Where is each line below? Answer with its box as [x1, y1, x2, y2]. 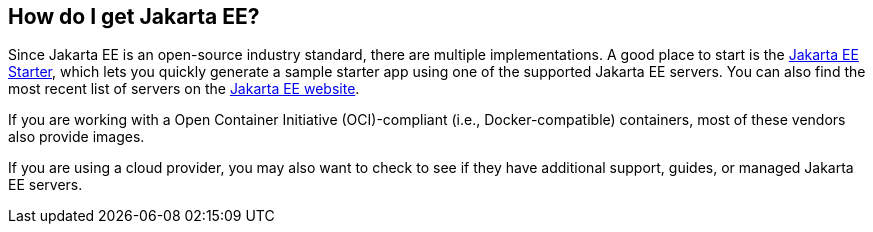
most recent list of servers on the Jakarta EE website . [8, 80, 360, 98]
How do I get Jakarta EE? [8, 4, 260, 29]
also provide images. [8, 128, 145, 146]
